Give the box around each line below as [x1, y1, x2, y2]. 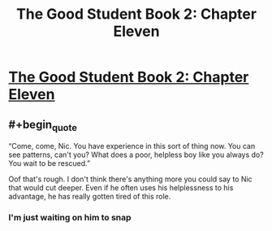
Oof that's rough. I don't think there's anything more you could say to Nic [8, 174, 253, 184]
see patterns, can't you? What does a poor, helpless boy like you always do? [8, 150, 264, 159]
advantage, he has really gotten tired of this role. [8, 192, 171, 202]
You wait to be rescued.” [8, 159, 91, 168]
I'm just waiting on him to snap [8, 212, 132, 224]
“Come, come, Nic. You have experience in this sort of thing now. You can [8, 142, 256, 151]
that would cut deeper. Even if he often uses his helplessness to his [8, 183, 234, 193]
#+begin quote [8, 117, 77, 133]
